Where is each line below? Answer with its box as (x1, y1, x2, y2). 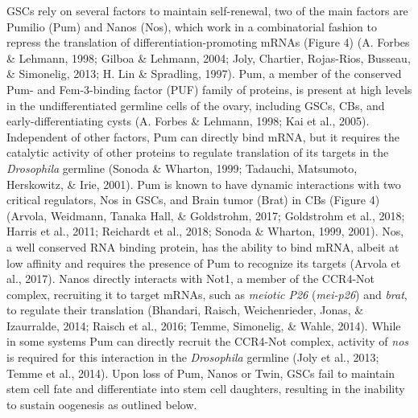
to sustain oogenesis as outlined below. (6, 395, 197, 412)
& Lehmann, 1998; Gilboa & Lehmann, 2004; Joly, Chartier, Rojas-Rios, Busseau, (6, 49, 411, 66)
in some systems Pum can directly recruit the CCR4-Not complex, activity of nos (6, 333, 409, 350)
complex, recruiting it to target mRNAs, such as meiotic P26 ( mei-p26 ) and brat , (6, 285, 408, 302)
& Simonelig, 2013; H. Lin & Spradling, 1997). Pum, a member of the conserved (6, 65, 402, 82)
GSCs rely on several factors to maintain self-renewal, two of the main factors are (6, 2, 408, 18)
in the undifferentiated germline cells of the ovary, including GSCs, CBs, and (6, 96, 385, 113)
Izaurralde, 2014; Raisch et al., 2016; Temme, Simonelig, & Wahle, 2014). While (6, 317, 401, 334)
